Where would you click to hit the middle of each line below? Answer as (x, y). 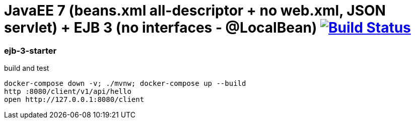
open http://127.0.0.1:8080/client (74, 100)
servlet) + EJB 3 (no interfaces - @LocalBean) (161, 28)
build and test (27, 68)
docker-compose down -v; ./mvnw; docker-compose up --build (125, 84)
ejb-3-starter (30, 50)
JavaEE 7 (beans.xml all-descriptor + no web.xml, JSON (195, 11)
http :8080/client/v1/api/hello (68, 92)
